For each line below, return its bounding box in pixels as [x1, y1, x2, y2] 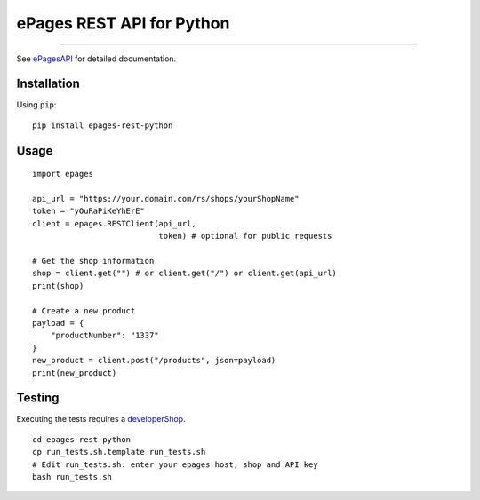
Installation [16, 76, 80, 91]
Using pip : [16, 99, 57, 110]
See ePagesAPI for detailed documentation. [16, 53, 177, 64]
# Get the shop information [32, 256, 155, 266]
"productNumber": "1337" [50, 330, 159, 341]
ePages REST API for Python [16, 13, 230, 33]
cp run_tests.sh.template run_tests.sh [32, 447, 206, 457]
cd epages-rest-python [32, 434, 132, 444]
